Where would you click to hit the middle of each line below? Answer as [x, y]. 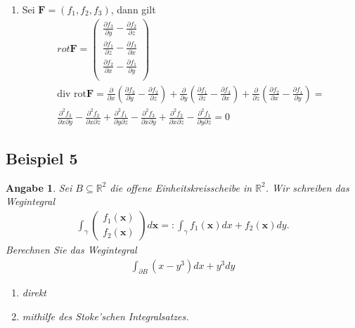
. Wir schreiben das [307, 187]
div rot [72, 94]
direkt [34, 293]
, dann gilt [133, 9]
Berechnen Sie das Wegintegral [71, 249]
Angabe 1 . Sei [39, 187]
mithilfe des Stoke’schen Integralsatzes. [105, 316]
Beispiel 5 [42, 158]
